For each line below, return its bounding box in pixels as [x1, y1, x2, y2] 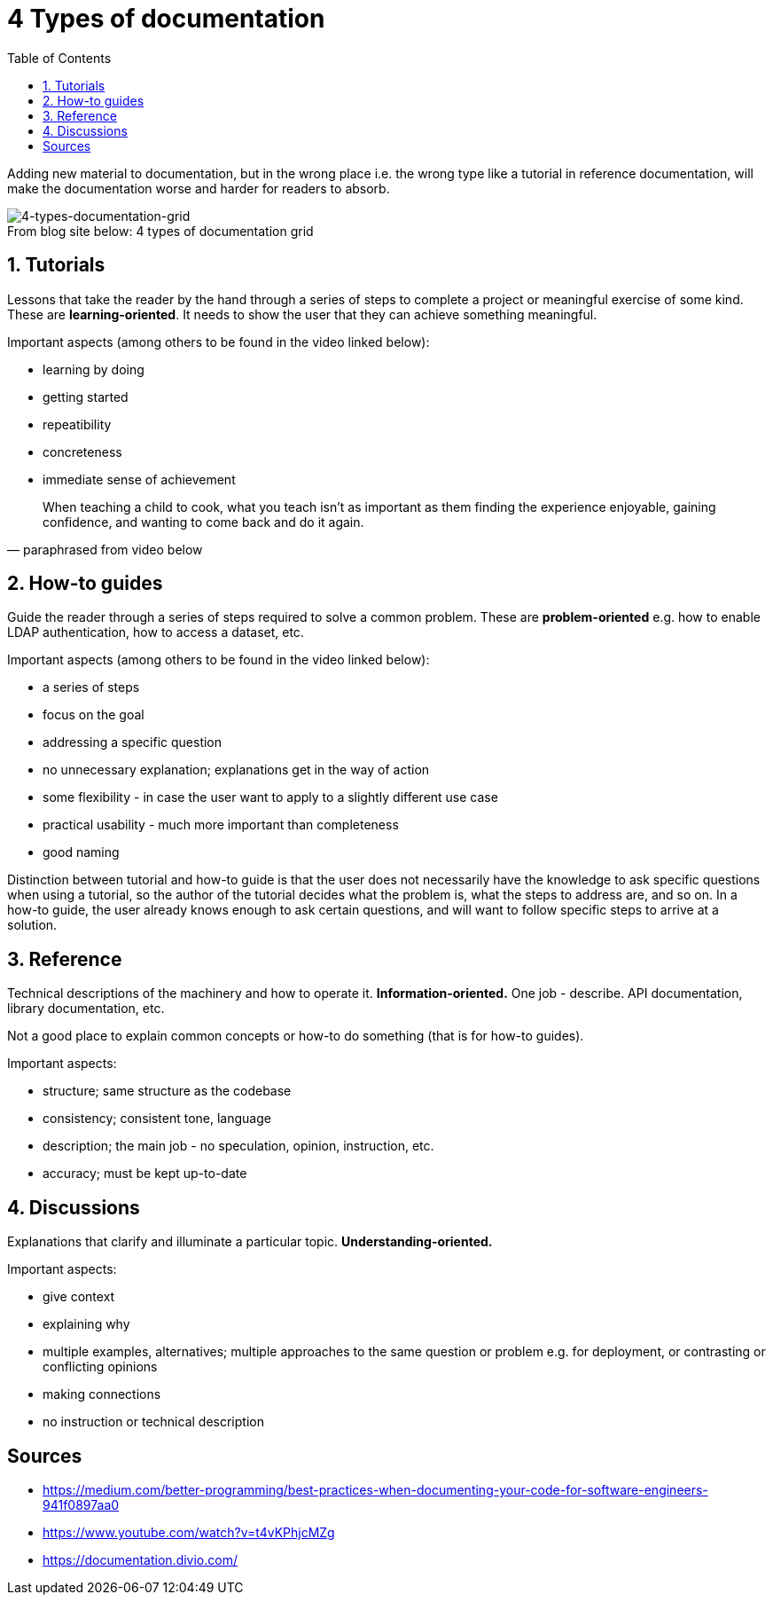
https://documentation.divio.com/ [43, 1551, 238, 1567]
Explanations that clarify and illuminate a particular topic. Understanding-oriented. [7, 1234, 493, 1250]
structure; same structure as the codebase [43, 1083, 292, 1099]
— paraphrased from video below [7, 541, 203, 557]
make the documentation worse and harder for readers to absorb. [7, 180, 390, 196]
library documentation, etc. [7, 1001, 165, 1017]
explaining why [43, 1316, 130, 1332]
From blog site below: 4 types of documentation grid [7, 223, 314, 239]
